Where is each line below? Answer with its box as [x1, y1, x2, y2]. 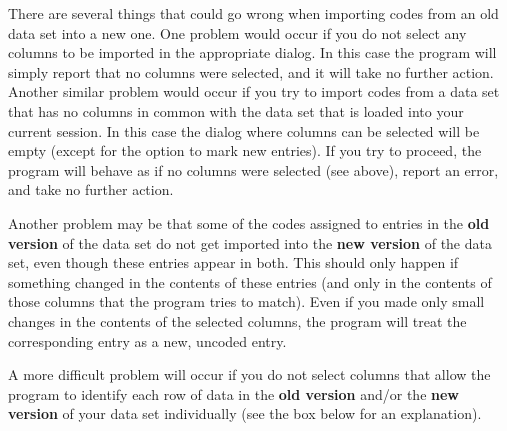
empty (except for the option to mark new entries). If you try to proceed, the [8, 140, 482, 161]
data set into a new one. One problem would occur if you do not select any [8, 22, 467, 43]
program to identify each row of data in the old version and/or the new [8, 383, 459, 404]
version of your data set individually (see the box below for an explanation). [8, 403, 482, 424]
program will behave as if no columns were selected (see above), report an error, [8, 159, 499, 180]
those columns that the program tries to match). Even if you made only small [8, 291, 485, 312]
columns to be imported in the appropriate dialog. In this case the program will [8, 42, 497, 63]
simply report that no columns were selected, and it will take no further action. [8, 61, 494, 82]
